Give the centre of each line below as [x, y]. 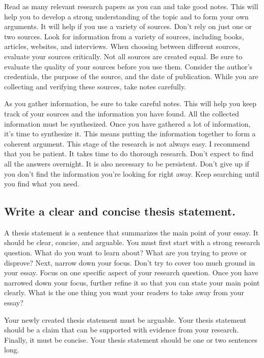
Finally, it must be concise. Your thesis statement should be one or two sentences [131, 339]
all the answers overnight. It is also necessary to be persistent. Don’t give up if [127, 163]
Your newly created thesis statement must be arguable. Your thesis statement [125, 319]
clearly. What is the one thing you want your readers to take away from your [124, 292]
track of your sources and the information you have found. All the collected [122, 113]
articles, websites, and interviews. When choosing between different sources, [122, 46]
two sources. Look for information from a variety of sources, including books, [124, 36]
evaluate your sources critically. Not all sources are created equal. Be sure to [123, 56]
